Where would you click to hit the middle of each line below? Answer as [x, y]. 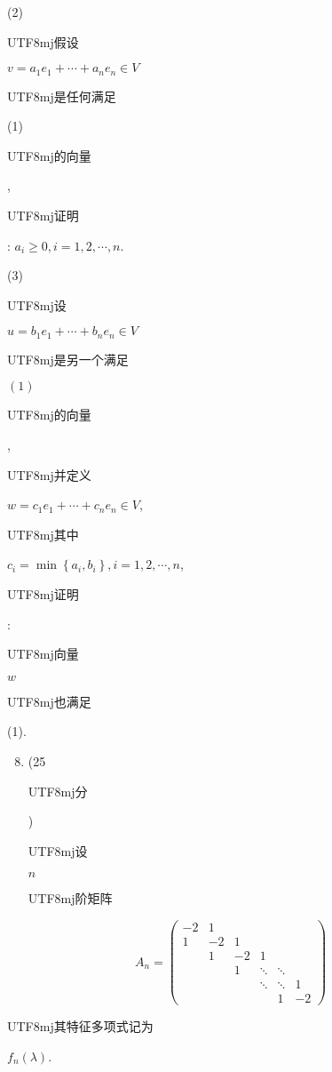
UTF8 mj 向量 [43, 654]
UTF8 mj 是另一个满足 [68, 359]
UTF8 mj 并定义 [49, 474]
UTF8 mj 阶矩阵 [70, 898]
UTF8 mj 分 [58, 791]
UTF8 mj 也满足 [49, 701]
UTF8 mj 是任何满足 [62, 96]
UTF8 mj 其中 [43, 534]
